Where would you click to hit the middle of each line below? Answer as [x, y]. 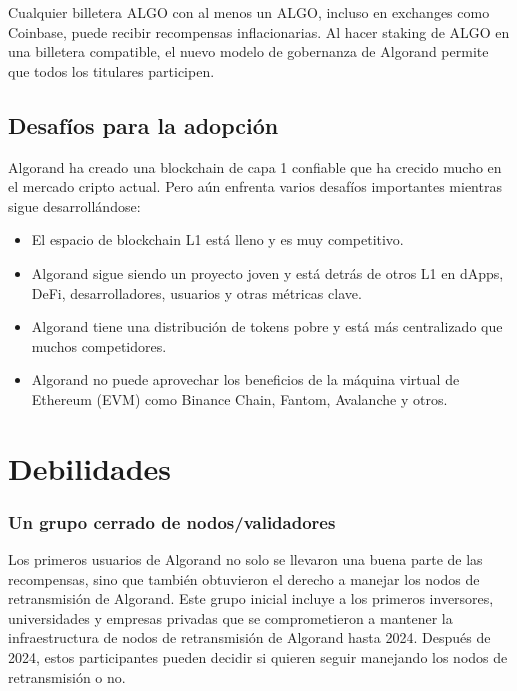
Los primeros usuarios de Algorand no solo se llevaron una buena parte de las [245, 559]
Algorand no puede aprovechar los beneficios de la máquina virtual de [245, 379]
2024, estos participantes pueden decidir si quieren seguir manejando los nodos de [258, 657]
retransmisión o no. [67, 676]
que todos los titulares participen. [111, 70]
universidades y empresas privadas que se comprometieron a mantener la [230, 617]
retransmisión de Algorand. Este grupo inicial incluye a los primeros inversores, [251, 598]
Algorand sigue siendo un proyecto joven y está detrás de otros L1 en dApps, [267, 272]
